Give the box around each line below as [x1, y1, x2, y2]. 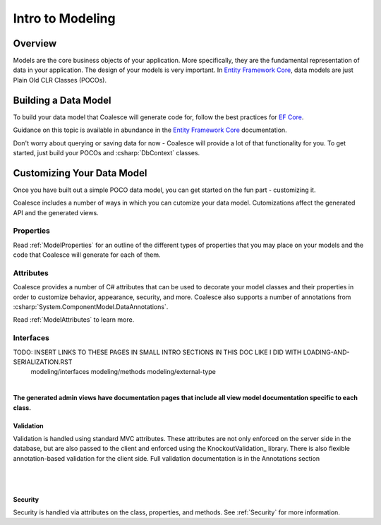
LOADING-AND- [303, 348, 350, 356]
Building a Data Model [13, 94, 111, 106]
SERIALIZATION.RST [13, 357, 73, 366]
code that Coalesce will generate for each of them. [13, 251, 161, 259]
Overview [13, 37, 57, 49]
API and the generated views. [13, 208, 99, 217]
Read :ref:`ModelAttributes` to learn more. [13, 315, 135, 324]
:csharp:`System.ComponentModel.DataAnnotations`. [13, 303, 169, 311]
